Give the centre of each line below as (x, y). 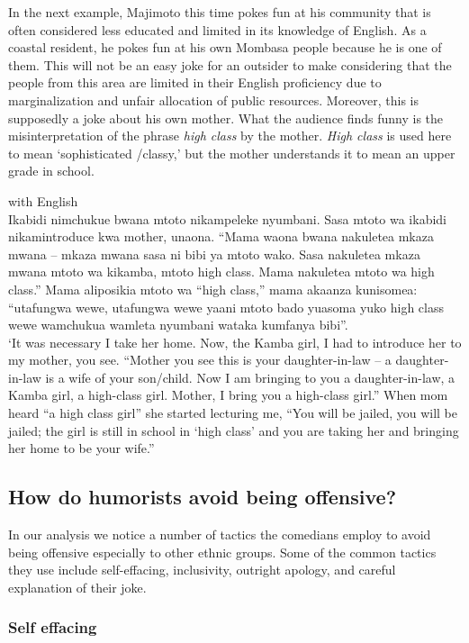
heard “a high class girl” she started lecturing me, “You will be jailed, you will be (233, 413)
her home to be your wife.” (81, 448)
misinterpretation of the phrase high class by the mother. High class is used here (230, 136)
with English (43, 200)
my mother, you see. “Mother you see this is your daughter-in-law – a (200, 360)
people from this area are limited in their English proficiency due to (195, 82)
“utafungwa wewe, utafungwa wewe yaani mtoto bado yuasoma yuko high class (226, 307)
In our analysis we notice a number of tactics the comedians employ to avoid (220, 534)
